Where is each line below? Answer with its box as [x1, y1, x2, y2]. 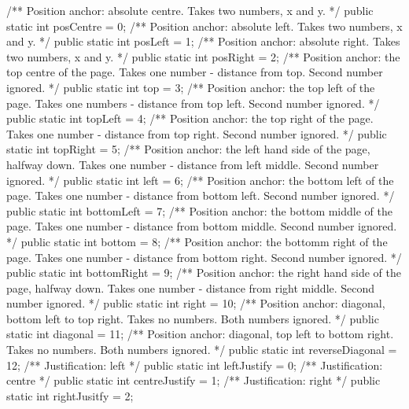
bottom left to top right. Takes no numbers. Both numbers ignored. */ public [6, 310, 379, 326]
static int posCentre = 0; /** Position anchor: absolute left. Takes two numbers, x [6, 17, 403, 34]
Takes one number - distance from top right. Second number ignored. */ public [6, 125, 387, 142]
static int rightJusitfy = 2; [6, 387, 134, 403]
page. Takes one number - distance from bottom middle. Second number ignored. [6, 218, 397, 234]
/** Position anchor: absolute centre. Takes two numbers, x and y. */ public [6, 2, 374, 18]
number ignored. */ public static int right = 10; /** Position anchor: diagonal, [6, 295, 385, 311]
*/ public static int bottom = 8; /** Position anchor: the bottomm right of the [6, 233, 388, 249]
